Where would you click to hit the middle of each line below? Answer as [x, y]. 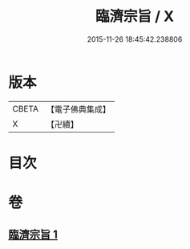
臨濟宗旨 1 [33, 235]
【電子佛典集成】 [78, 109]
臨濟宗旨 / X [135, 16]
